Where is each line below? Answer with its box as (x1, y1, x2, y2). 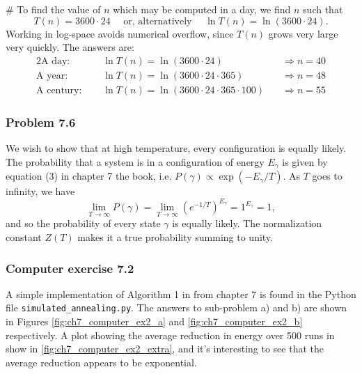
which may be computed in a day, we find (113, 2, 291, 16)
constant (6, 230, 42, 244)
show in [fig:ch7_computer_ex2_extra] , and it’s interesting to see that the (6, 341, 324, 356)
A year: (36, 70, 68, 81)
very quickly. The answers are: (6, 40, 134, 54)
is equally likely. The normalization (172, 216, 322, 231)
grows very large (268, 26, 338, 40)
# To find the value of (6, 2, 101, 16)
